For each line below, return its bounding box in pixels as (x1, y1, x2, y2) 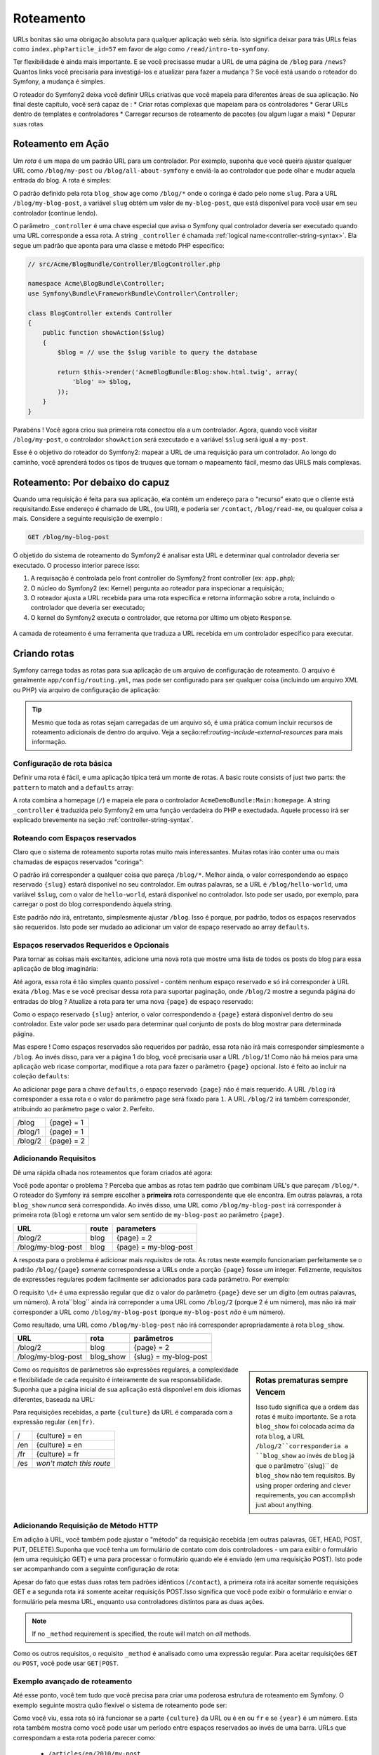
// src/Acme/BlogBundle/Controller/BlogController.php (27, 260, 220, 268)
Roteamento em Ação (13, 138, 109, 150)
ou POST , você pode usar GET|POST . (13, 1659, 119, 1667)
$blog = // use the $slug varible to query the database (57, 348, 258, 357)
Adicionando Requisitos (13, 1153, 96, 1163)
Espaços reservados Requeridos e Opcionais (13, 940, 170, 950)
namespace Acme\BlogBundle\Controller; (27, 279, 165, 288)
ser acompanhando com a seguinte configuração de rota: (13, 1565, 180, 1573)
